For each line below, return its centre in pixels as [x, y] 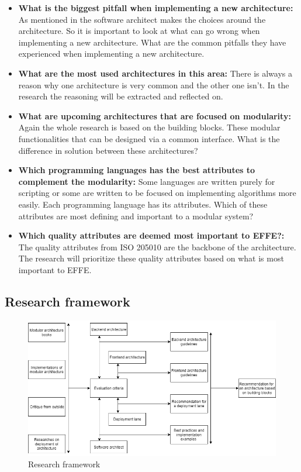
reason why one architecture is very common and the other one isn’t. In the [154, 85]
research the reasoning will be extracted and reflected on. [121, 96]
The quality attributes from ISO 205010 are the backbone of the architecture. [157, 247]
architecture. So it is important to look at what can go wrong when [139, 31]
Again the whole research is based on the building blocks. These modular [149, 127]
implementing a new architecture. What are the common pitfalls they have [152, 42]
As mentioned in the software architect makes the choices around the [142, 19]
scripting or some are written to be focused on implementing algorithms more [157, 193]
